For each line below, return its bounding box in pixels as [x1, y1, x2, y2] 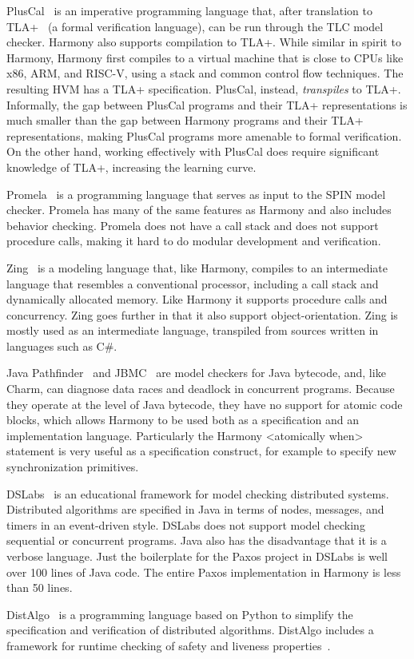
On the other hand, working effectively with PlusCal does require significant [6, 143, 380, 160]
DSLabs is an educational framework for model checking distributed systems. [6, 485, 389, 502]
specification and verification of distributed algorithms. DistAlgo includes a [6, 621, 374, 638]
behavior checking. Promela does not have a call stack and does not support [6, 216, 379, 233]
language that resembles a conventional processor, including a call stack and [6, 275, 379, 292]
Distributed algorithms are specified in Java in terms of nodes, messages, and [6, 501, 384, 518]
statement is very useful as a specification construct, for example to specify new [6, 443, 396, 459]
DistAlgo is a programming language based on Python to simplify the [6, 605, 353, 622]
